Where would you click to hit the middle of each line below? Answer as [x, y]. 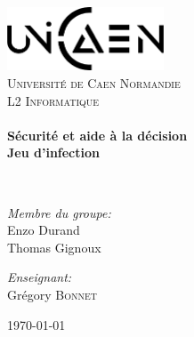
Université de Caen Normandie [94, 83]
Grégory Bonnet [52, 294]
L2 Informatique [53, 100]
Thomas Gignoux [54, 247]
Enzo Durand [44, 230]
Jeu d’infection [53, 152]
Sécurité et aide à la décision [97, 135]
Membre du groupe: [59, 212]
